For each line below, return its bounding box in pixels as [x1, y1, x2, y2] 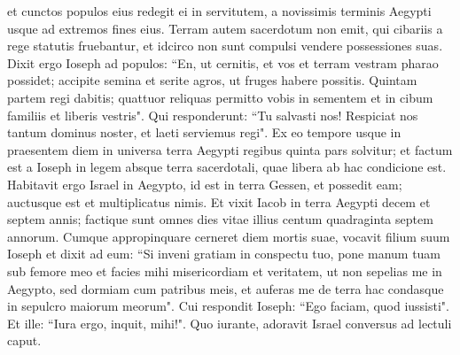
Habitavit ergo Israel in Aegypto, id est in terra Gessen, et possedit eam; [7, 174, 402, 193]
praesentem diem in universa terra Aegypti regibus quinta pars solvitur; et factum [7, 140, 453, 158]
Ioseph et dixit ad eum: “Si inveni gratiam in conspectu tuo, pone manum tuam [7, 244, 441, 263]
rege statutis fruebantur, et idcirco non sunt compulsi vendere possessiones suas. [7, 36, 443, 55]
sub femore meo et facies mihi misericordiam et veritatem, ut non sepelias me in [7, 261, 442, 280]
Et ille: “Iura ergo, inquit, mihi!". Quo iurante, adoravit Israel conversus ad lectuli [7, 313, 452, 332]
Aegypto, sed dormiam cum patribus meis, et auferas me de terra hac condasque [7, 279, 444, 297]
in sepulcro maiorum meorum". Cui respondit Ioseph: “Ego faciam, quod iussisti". [7, 297, 449, 315]
